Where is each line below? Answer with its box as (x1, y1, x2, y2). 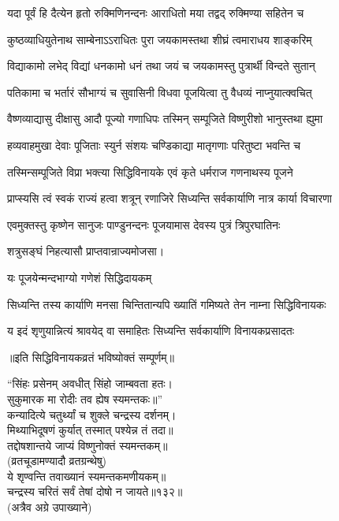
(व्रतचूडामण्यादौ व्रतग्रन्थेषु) (7, 452, 107, 469)
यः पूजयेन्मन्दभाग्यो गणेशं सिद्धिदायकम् (7, 269, 152, 285)
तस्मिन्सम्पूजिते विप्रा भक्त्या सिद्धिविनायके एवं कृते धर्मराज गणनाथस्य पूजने (7, 163, 293, 180)
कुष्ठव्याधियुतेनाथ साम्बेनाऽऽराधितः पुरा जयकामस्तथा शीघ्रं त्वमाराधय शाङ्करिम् (7, 31, 312, 47)
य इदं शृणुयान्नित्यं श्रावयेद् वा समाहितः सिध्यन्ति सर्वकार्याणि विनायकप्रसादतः (7, 322, 295, 339)
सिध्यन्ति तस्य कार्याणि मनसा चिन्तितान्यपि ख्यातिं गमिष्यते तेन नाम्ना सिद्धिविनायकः (7, 296, 326, 312)
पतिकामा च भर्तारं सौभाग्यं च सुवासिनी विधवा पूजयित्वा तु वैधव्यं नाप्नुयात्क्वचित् (7, 84, 312, 100)
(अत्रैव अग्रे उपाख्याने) (7, 499, 92, 515)
